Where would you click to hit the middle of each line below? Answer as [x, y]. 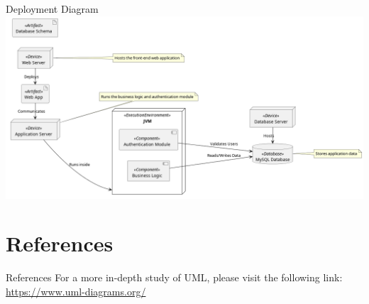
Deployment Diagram [52, 9]
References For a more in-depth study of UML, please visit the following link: [174, 277]
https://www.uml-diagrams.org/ [76, 291]
